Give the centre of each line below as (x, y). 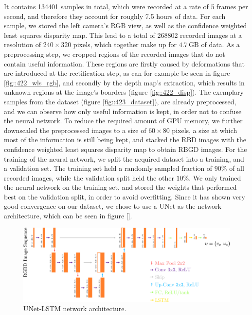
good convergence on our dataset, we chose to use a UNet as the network (113, 206)
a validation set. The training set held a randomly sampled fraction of (108, 168)
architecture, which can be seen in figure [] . (68, 216)
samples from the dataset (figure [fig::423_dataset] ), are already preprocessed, (120, 101)
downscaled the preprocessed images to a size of (75, 130)
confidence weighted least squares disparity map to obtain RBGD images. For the (126, 149)
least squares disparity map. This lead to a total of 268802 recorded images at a (123, 35)
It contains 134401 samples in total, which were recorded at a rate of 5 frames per (126, 6)
